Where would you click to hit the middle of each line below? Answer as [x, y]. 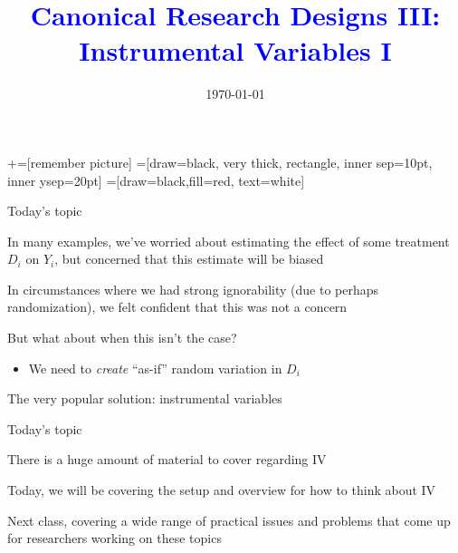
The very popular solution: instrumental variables [145, 398]
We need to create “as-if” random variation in [155, 368]
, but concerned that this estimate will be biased [189, 259]
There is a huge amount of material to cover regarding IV [167, 459]
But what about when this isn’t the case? [122, 338]
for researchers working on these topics [114, 538]
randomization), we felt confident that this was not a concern [177, 307]
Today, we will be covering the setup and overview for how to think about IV [222, 490]
